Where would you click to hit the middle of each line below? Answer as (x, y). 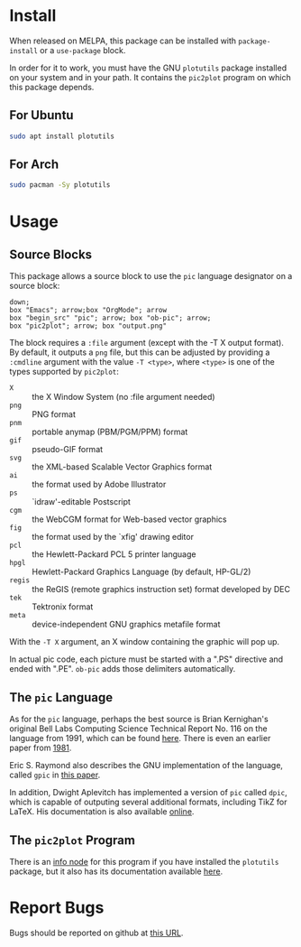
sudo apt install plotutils (62, 136)
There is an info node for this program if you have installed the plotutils (144, 861)
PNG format (54, 414)
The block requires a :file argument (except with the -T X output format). (146, 343)
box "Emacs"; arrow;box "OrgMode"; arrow (88, 311)
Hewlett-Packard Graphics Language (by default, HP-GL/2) (141, 572)
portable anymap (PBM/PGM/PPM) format (110, 432)
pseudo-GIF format (68, 450)
